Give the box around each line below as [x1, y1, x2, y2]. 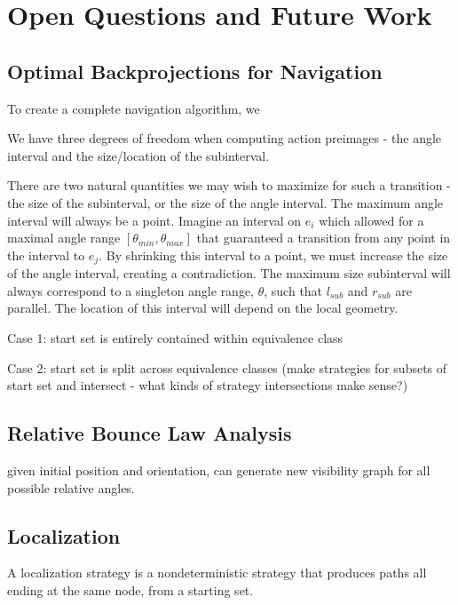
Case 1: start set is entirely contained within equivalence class [7, 328, 343, 346]
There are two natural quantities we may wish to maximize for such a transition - [7, 176, 451, 195]
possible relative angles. [7, 478, 135, 497]
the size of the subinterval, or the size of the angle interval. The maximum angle [7, 193, 444, 211]
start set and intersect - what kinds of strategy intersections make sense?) [7, 376, 408, 394]
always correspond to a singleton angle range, [7, 281, 255, 299]
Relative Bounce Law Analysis [7, 419, 292, 447]
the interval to [7, 245, 85, 264]
